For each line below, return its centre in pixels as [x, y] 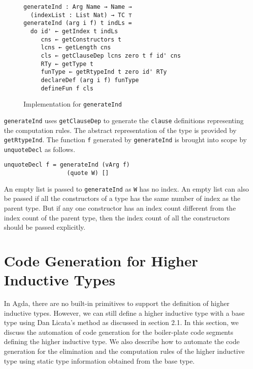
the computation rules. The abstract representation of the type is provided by [120, 130]
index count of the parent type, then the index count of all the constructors [117, 217]
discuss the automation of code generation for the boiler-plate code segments [119, 332]
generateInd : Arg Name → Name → [78, 7]
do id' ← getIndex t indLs [74, 31]
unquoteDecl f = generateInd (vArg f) [67, 165]
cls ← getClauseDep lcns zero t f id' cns [111, 55]
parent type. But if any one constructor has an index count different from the [120, 208]
